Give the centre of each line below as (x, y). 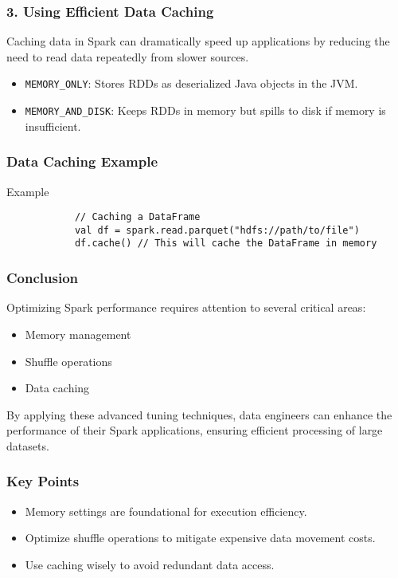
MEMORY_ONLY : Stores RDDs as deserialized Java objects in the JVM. (191, 83)
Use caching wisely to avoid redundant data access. (150, 564)
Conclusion (42, 278)
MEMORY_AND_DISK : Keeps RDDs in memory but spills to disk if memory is (205, 110)
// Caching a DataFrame (137, 217)
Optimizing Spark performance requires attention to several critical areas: (186, 307)
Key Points (43, 481)
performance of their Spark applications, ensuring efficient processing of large (195, 430)
